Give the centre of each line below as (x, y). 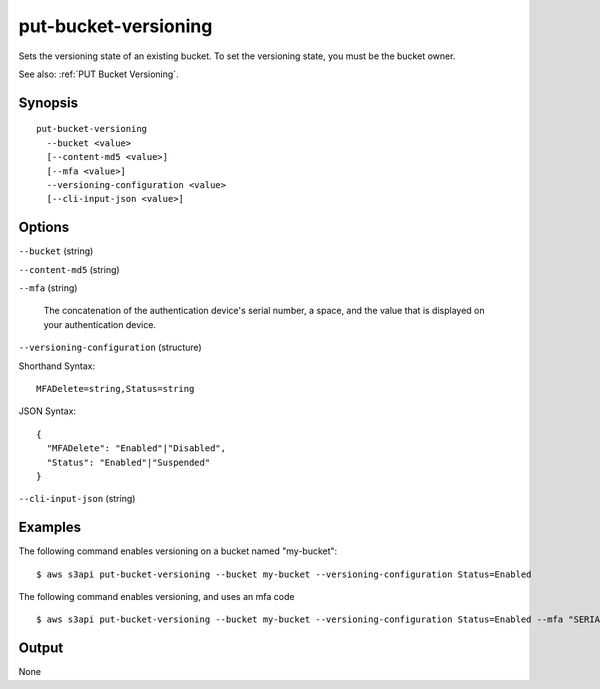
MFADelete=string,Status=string (115, 388)
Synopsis (48, 102)
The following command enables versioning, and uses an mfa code (156, 596)
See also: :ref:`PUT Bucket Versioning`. (98, 74)
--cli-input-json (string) (77, 499)
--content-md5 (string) (69, 269)
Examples (50, 527)
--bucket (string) (56, 251)
